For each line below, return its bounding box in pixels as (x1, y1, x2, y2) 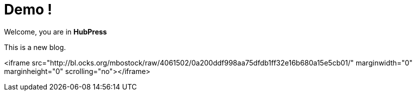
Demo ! (4, 1, 52, 18)
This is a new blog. (4, 42, 66, 51)
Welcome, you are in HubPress (4, 27, 107, 36)
